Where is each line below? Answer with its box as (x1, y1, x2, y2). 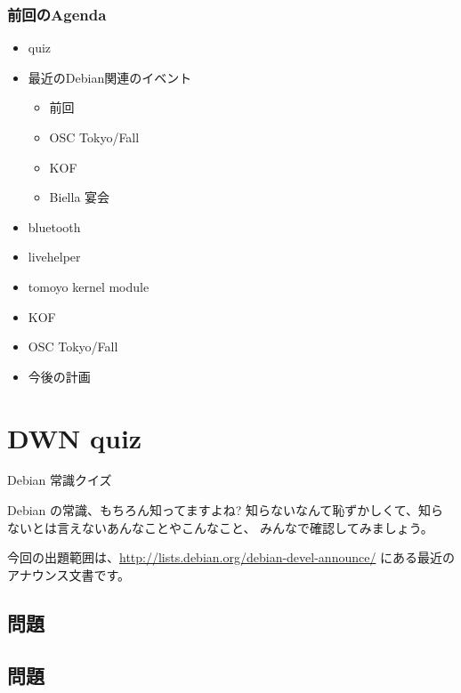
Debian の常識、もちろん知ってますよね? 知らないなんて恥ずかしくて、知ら (7, 501, 444, 520)
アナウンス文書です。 (7, 565, 131, 584)
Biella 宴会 (49, 188, 110, 206)
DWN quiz (7, 419, 142, 455)
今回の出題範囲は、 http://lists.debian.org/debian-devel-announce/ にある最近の (7, 548, 456, 567)
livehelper (28, 247, 81, 266)
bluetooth (28, 217, 81, 236)
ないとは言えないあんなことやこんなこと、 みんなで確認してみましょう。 (7, 518, 433, 536)
